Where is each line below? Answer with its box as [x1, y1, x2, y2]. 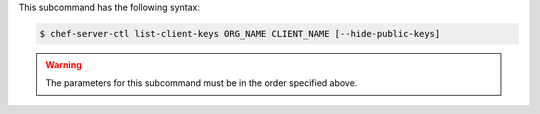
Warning [45, 58, 82, 70]
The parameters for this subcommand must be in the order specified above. [45, 77, 358, 89]
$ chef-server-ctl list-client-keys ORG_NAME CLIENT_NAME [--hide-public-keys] [39, 28, 441, 39]
